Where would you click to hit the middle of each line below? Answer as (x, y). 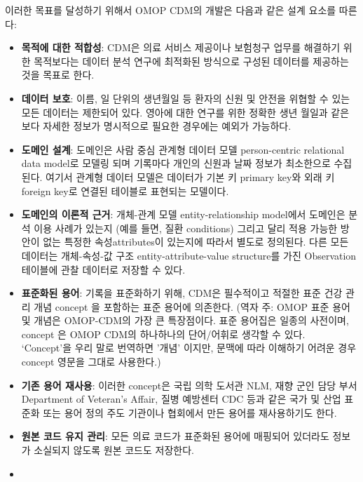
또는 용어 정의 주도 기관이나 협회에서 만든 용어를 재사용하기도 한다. (190, 412)
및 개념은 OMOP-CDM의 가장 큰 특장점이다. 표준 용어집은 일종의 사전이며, (185, 320)
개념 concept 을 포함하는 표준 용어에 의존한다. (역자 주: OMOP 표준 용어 (192, 306)
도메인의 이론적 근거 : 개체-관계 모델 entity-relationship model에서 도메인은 (183, 214)
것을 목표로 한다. (58, 75)
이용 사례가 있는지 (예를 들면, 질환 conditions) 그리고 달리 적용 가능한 (186, 228)
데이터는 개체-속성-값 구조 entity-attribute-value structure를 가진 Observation (189, 255)
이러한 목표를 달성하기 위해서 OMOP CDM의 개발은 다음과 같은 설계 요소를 (171, 10)
